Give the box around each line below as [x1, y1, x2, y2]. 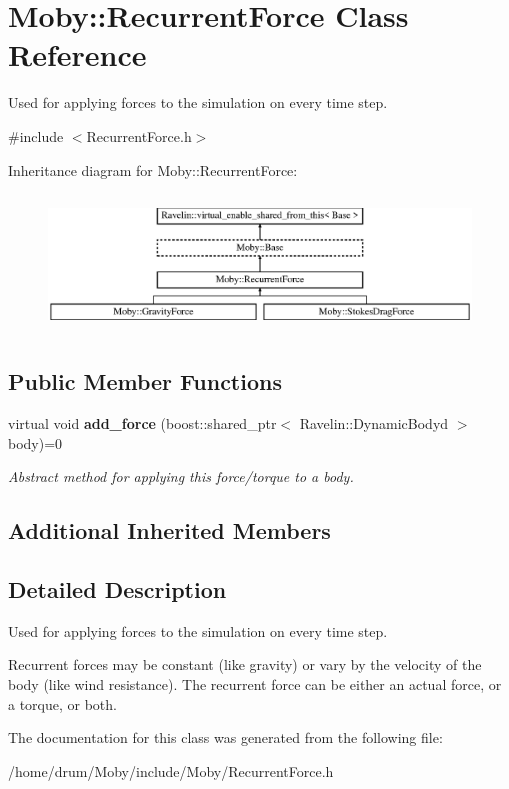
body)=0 [8, 432, 63, 453]
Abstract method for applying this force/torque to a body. [8, 466, 354, 487]
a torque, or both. [8, 693, 117, 714]
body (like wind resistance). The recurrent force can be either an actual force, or [8, 674, 502, 695]
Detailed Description [8, 574, 227, 605]
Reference [8, 34, 147, 75]
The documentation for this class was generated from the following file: [8, 727, 443, 748]
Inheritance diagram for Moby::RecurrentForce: [8, 159, 298, 180]
